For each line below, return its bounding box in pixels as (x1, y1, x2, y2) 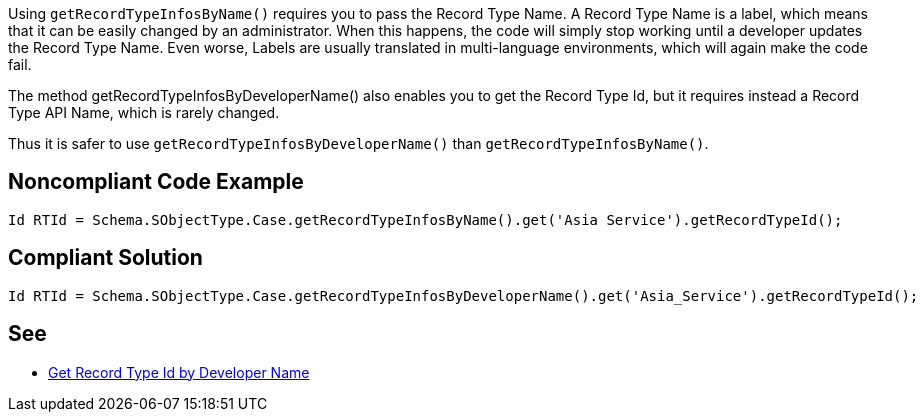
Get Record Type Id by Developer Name (48, 363, 310, 381)
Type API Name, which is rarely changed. (8, 104, 280, 121)
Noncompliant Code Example (8, 169, 304, 195)
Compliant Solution (8, 245, 203, 271)
